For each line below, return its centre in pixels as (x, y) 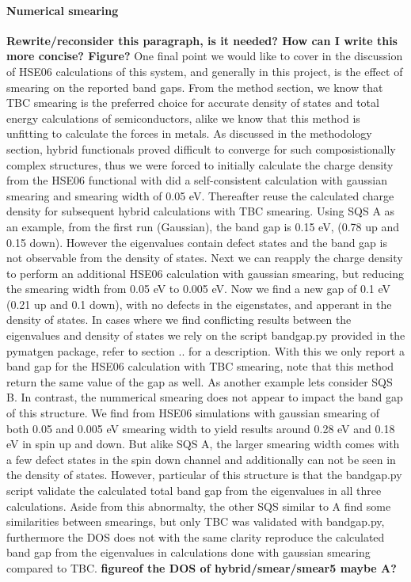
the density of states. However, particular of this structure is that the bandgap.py (204, 475)
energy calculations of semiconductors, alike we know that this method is (183, 118)
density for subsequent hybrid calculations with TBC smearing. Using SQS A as (201, 211)
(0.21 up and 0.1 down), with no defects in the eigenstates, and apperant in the (199, 304)
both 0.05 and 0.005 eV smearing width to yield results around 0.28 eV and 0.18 (201, 428)
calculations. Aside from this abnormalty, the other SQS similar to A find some (199, 506)
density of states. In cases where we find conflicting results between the (179, 320)
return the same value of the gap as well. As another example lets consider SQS (200, 381)
